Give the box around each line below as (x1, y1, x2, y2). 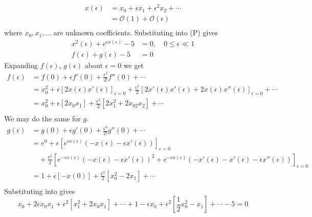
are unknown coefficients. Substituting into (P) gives (53, 27, 218, 38)
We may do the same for (4, 113, 81, 124)
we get (123, 59, 144, 70)
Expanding (4, 59, 38, 70)
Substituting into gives (4, 185, 75, 196)
